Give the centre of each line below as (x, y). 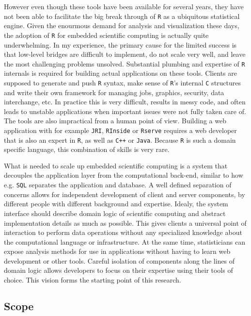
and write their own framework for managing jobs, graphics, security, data (114, 92)
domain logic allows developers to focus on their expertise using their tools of (118, 270)
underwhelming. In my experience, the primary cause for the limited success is (120, 44)
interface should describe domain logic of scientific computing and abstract (115, 213)
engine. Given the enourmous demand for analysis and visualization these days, (122, 25)
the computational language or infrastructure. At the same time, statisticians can (125, 241)
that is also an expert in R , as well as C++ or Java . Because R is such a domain (120, 140)
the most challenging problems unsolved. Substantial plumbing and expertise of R (125, 63)
